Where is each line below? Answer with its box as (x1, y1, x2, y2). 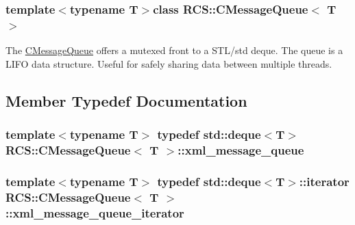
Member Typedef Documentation (5, 90, 247, 111)
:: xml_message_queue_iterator (5, 204, 184, 221)
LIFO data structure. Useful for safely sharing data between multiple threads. (5, 56, 332, 70)
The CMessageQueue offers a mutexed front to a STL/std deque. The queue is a (5, 43, 343, 57)
